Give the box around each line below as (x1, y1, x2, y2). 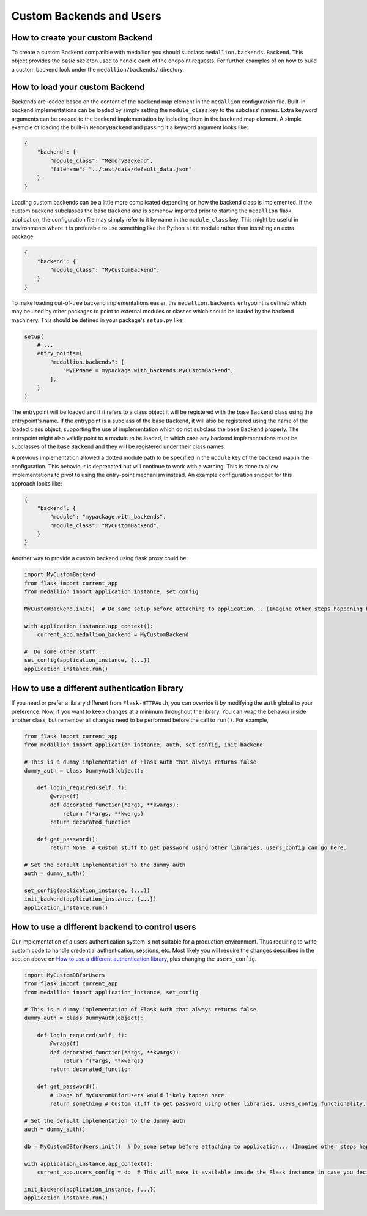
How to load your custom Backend (11, 81, 145, 92)
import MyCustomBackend (24, 571, 96, 578)
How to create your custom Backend (11, 32, 153, 43)
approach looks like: (11, 479, 62, 487)
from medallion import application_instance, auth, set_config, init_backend (24, 741, 263, 748)
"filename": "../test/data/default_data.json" (50, 166, 192, 173)
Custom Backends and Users (11, 9, 162, 23)
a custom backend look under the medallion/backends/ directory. (11, 66, 185, 73)
